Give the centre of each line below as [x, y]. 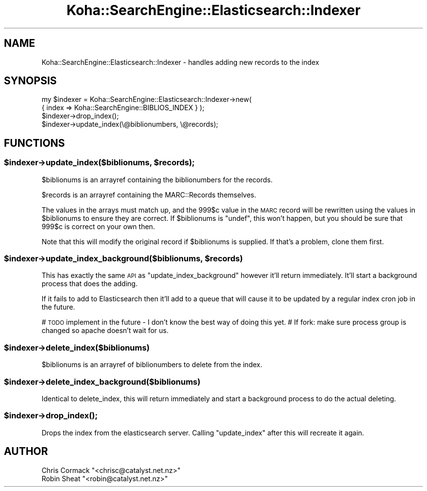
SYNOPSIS [30, 81]
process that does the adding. [90, 284]
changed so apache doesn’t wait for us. [105, 331]
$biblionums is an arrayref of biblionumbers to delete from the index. [152, 365]
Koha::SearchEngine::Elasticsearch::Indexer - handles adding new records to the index [180, 62]
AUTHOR [26, 452]
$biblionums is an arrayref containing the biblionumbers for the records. [157, 179]
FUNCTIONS [35, 143]
